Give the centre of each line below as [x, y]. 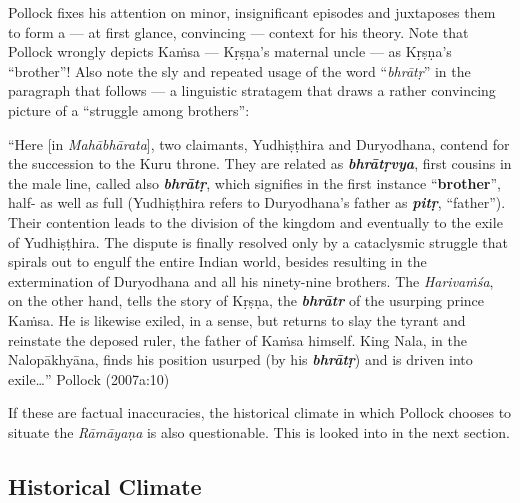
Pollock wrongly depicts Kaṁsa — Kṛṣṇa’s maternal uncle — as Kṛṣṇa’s [230, 51]
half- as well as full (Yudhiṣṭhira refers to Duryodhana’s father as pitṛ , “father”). [257, 202]
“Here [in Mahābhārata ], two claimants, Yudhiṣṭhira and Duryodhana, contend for [259, 143]
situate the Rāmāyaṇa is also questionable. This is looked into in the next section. [259, 431]
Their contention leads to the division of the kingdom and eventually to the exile [255, 221]
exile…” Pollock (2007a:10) [89, 378]
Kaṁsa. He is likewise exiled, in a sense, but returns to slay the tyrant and [237, 319]
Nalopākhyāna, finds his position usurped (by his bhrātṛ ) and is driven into [240, 359]
